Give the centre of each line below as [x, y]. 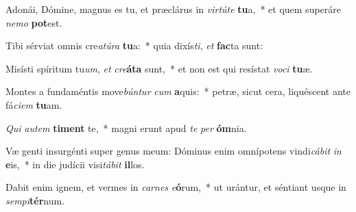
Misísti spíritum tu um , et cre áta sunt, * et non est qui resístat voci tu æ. [159, 68]
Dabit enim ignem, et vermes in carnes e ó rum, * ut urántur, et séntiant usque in [176, 187]
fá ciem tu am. [34, 104]
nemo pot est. [34, 22]
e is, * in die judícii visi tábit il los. [75, 164]
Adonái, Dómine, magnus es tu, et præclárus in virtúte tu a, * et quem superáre [174, 9]
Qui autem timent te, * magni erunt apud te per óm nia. [126, 128]
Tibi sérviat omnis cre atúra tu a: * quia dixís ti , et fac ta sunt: [134, 45]
